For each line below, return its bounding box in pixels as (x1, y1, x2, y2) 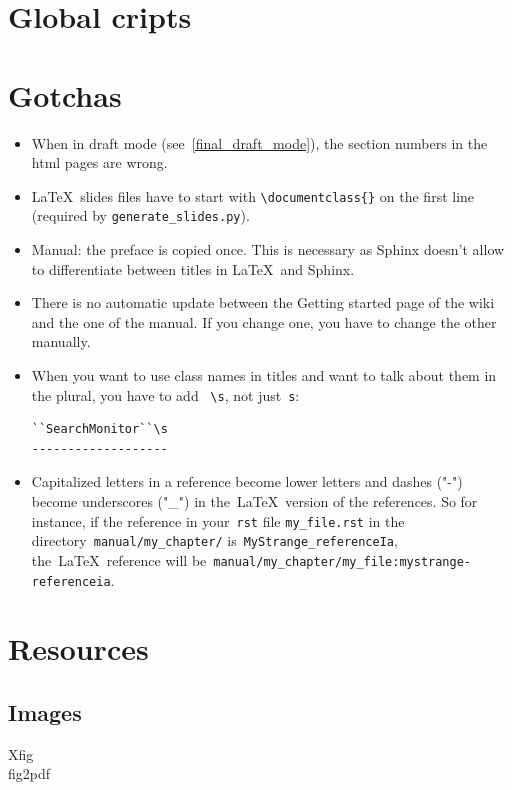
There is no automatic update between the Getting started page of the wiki (31, 292, 495, 313)
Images (8, 696, 82, 727)
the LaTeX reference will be (31, 549, 207, 570)
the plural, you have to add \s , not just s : (31, 384, 300, 405)
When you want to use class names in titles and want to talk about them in (31, 364, 497, 385)
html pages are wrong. (31, 152, 168, 173)
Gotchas (8, 74, 122, 115)
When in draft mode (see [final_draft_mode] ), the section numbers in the (31, 132, 488, 153)
